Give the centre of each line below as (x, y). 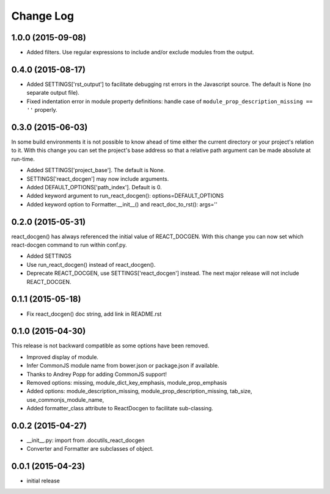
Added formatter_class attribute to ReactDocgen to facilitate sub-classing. (120, 409)
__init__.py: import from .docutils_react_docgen (86, 440)
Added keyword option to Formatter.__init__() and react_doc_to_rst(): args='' (122, 204)
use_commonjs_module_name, (65, 399)
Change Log (43, 16)
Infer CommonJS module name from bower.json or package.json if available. (123, 366)
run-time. (23, 159)
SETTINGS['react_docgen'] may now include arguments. (98, 179)
